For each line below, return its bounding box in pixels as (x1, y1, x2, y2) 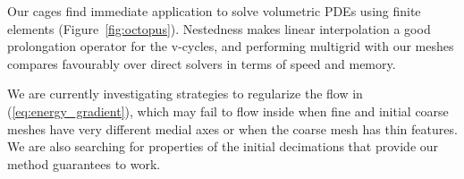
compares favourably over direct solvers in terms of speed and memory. (7, 54, 396, 72)
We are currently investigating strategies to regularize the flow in (7, 84, 363, 103)
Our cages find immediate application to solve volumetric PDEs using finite (7, 2, 421, 20)
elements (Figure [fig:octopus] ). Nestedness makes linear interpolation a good (7, 19, 431, 38)
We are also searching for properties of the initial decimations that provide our (7, 137, 439, 156)
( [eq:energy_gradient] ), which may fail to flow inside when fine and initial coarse (7, 101, 449, 120)
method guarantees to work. (7, 154, 161, 173)
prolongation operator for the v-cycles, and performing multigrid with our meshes (7, 37, 454, 55)
